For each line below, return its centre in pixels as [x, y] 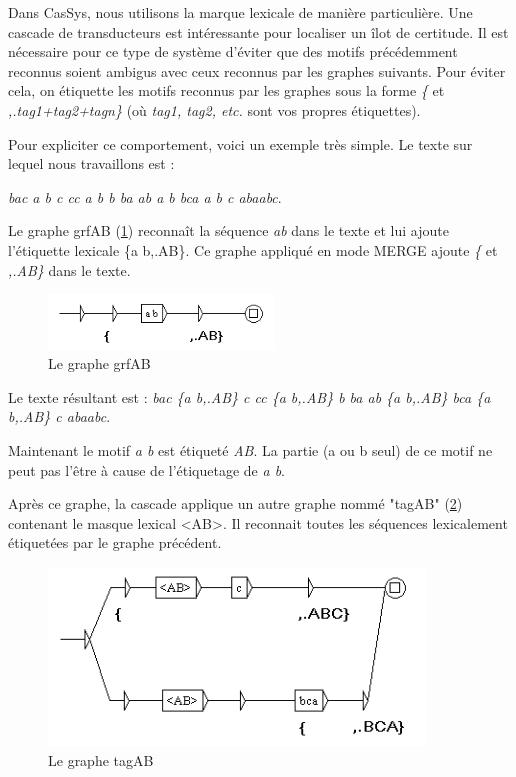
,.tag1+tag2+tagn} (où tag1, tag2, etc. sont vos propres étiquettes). [214, 109]
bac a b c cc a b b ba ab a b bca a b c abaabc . [145, 196]
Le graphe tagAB [101, 759]
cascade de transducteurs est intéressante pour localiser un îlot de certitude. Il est [258, 31]
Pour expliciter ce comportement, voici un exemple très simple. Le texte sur [240, 143]
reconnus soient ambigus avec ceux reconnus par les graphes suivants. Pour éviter [257, 70]
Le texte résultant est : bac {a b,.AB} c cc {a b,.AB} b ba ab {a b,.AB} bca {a [249, 396]
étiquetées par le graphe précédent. [115, 542]
